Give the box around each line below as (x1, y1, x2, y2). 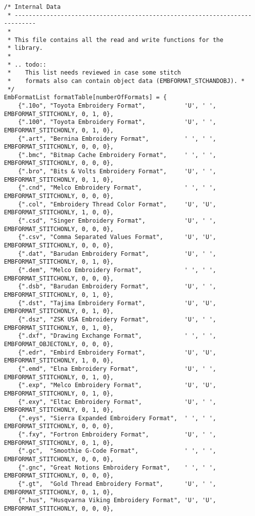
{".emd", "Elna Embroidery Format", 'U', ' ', (18, 365, 216, 372)
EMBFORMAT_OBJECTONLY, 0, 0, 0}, (4, 340, 114, 348)
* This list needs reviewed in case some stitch (7, 69, 181, 77)
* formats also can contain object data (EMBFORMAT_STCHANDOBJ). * (7, 77, 245, 84)
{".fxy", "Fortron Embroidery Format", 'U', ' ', (18, 431, 216, 438)
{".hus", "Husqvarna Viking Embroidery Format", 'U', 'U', (18, 497, 216, 504)
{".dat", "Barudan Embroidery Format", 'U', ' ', (18, 250, 216, 257)
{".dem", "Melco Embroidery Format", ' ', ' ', (18, 267, 216, 274)
